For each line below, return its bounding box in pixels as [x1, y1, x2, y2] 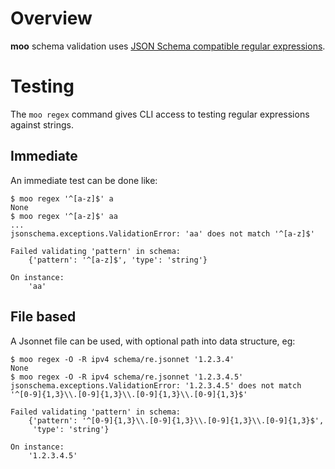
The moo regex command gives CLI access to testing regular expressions [10, 108, 310, 120]
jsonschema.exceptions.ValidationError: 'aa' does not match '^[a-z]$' [10, 228, 315, 239]
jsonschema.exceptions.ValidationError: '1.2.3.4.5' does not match [10, 380, 302, 391]
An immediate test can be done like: [10, 174, 158, 186]
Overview [10, 7, 93, 30]
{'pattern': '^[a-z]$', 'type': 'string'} [28, 255, 208, 265]
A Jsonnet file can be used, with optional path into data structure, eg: [10, 335, 296, 347]
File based [10, 308, 77, 326]
